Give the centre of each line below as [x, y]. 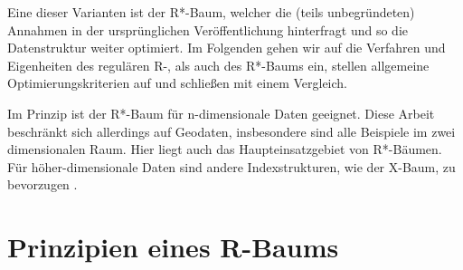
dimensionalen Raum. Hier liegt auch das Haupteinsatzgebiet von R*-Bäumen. [225, 149]
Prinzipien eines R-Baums [173, 247]
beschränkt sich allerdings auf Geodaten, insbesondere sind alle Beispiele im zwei [231, 131]
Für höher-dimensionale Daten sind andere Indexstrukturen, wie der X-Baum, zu [231, 166]
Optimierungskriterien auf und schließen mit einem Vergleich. [177, 83]
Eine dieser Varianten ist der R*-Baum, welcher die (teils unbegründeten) [211, 12]
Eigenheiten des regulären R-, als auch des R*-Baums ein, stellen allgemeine [218, 65]
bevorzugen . [43, 184]
